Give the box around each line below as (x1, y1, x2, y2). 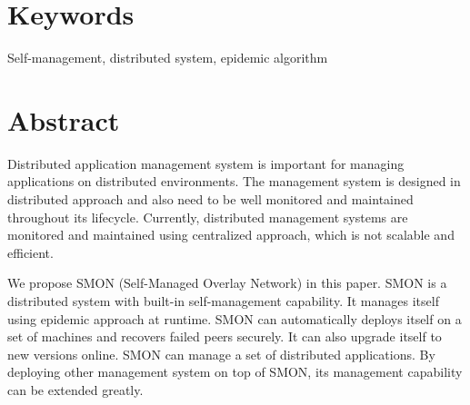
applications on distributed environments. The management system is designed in (7, 172, 461, 191)
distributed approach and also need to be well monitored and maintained (7, 190, 414, 209)
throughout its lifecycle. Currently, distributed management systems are (7, 207, 408, 226)
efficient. (7, 242, 54, 262)
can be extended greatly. (7, 380, 144, 399)
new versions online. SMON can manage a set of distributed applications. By (7, 344, 435, 363)
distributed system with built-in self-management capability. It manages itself (7, 291, 439, 310)
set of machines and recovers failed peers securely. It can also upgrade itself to (7, 327, 442, 346)
